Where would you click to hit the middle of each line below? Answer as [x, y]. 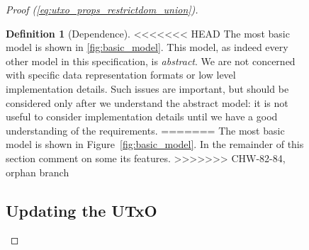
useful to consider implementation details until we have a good [142, 117]
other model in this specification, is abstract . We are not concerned [151, 61]
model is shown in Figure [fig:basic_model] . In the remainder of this [155, 144]
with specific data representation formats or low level [121, 75]
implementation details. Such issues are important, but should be [147, 88]
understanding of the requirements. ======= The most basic [145, 130]
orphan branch [38, 172]
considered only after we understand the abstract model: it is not [147, 102]
